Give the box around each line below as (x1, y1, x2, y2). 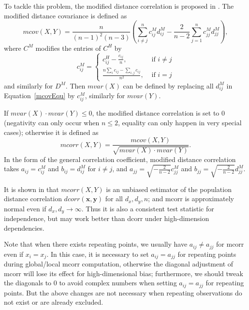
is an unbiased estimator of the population (106, 184, 232, 194)
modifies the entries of (35, 43, 101, 53)
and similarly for (4, 80, 53, 90)
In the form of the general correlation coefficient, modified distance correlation (4, 154, 236, 164)
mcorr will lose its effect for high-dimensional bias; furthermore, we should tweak (4, 268, 243, 278)
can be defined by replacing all (123, 80, 214, 90)
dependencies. (4, 222, 44, 233)
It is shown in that (4, 184, 59, 194)
